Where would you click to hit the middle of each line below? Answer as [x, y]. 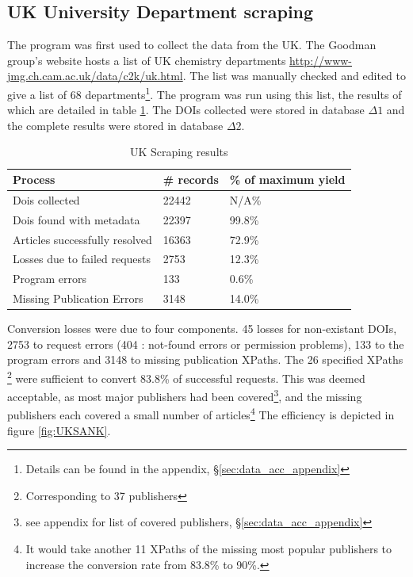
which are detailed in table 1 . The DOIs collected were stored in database [186, 110]
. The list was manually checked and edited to [294, 76]
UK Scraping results [179, 152]
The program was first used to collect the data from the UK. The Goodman [192, 45]
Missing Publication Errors [78, 298]
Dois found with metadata [76, 219]
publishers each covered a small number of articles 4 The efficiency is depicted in [201, 414]
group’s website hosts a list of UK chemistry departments [147, 60]
